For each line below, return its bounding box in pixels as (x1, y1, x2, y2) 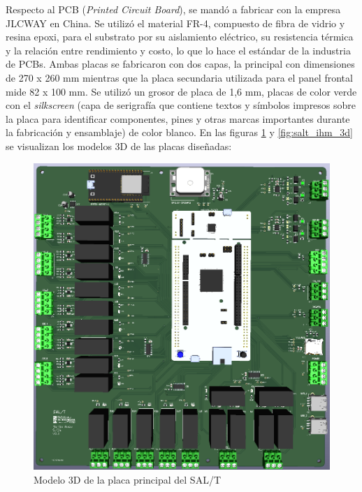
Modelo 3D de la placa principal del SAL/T (34, 472, 222, 487)
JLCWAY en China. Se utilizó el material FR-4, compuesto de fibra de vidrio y (6, 15, 345, 30)
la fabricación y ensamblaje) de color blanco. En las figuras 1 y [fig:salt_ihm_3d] (6, 125, 353, 140)
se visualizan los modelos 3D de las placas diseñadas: (6, 138, 232, 153)
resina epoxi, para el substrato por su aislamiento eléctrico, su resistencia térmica (6, 29, 354, 44)
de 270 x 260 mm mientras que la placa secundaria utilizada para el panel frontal (6, 70, 353, 84)
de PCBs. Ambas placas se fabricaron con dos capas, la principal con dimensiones (6, 57, 355, 71)
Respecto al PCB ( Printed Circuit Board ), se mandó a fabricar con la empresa (6, 2, 341, 16)
